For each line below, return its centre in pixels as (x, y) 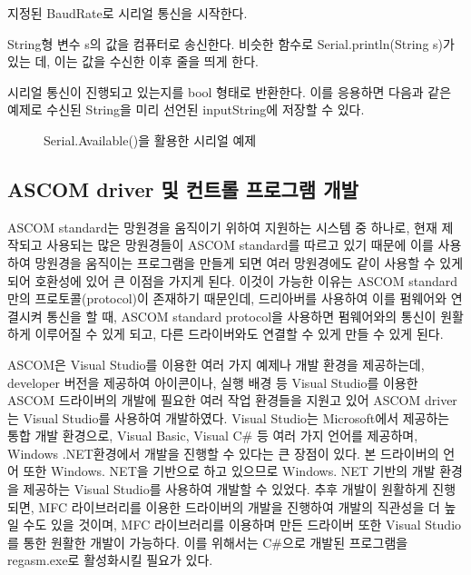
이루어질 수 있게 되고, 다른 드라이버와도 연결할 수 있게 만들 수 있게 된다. (239, 334)
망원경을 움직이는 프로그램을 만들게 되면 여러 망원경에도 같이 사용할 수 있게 (249, 262)
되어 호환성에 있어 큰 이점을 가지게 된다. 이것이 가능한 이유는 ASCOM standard (232, 280)
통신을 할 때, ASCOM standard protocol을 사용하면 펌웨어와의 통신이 (241, 316)
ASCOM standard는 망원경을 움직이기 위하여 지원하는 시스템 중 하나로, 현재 (222, 227)
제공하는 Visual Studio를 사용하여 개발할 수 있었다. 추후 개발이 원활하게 (226, 489)
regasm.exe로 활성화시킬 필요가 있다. (110, 560)
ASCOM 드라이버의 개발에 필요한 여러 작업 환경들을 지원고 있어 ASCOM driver (232, 400)
